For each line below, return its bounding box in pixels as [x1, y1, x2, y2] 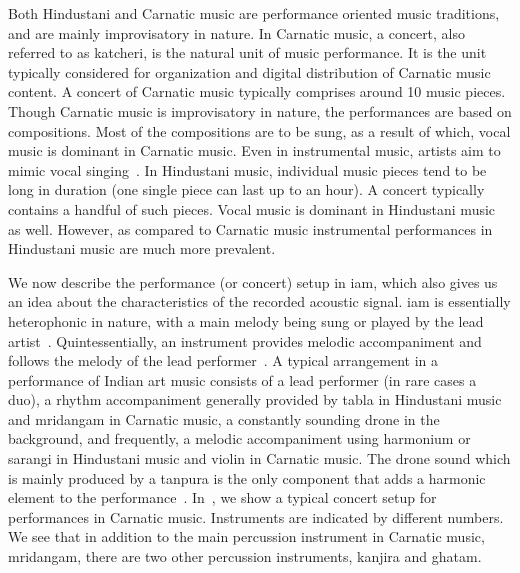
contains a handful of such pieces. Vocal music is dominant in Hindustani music [8, 198, 496, 219]
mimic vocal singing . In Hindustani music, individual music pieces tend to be [8, 159, 487, 180]
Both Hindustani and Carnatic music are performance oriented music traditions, [8, 3, 500, 23]
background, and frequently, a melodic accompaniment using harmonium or [8, 428, 471, 449]
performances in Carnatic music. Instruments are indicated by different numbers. [8, 506, 504, 527]
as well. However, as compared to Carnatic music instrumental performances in [8, 218, 493, 239]
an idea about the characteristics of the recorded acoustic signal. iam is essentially [8, 291, 511, 312]
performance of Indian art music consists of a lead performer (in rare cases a [8, 369, 477, 390]
